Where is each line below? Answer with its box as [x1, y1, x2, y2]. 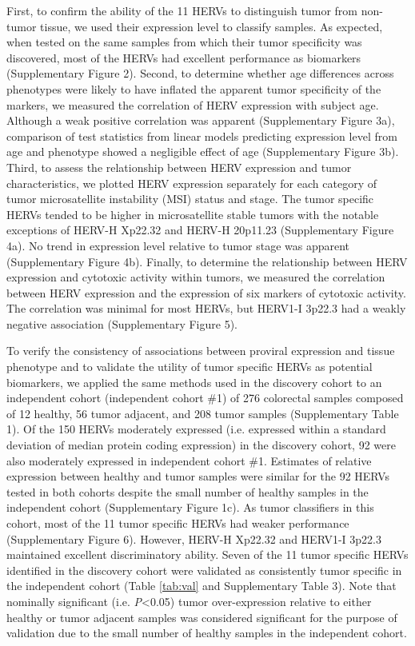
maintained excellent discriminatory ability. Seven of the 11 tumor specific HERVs [6, 546, 409, 563]
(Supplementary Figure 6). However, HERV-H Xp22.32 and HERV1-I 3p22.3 [6, 530, 381, 547]
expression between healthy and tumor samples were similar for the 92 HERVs [6, 468, 389, 484]
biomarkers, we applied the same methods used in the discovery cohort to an [6, 373, 382, 390]
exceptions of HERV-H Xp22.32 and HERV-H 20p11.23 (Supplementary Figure [6, 221, 394, 238]
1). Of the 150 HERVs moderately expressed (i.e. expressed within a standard [6, 421, 386, 437]
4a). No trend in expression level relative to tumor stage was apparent [6, 237, 350, 253]
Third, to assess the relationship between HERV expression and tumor [6, 158, 352, 175]
